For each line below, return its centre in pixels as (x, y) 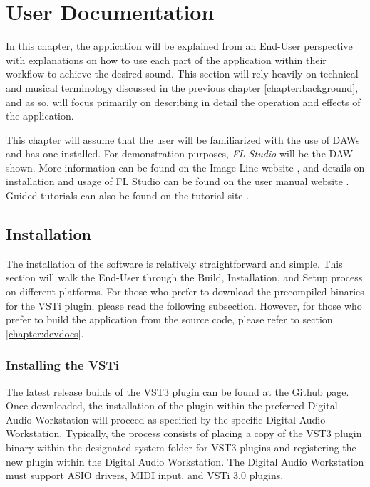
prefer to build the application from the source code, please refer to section (169, 319)
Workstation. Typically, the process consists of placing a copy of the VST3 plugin (184, 433)
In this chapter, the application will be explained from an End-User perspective (179, 46)
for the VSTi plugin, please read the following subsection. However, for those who (184, 305)
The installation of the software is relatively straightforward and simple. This (174, 263)
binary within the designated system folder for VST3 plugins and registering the (181, 447)
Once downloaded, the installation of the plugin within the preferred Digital (172, 405)
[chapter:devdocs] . (45, 333)
